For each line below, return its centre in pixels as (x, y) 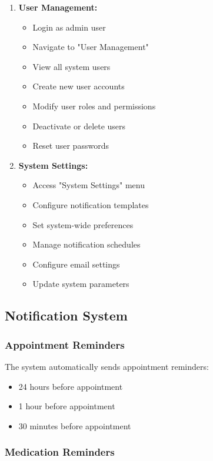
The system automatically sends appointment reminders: (107, 366)
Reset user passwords (71, 146)
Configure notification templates (91, 204)
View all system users (71, 66)
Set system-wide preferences (83, 224)
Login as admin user (69, 27)
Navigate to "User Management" (91, 47)
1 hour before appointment (67, 406)
